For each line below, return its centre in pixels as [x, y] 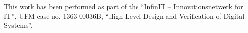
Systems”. [18, 25]
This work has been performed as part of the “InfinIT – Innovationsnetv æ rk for [124, 6]
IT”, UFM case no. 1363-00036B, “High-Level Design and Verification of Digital [124, 16]
